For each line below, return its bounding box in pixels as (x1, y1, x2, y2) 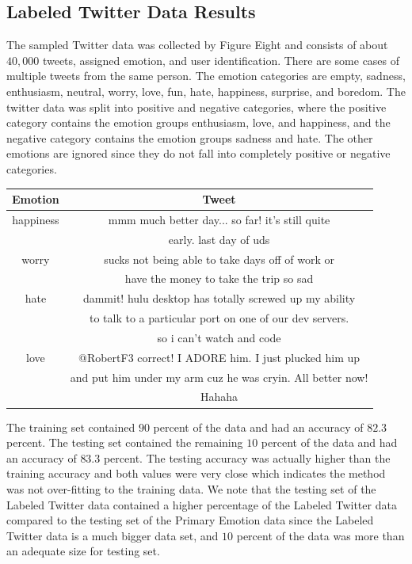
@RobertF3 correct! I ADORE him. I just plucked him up (78, 349, 360, 365)
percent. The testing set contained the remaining (6, 434, 243, 451)
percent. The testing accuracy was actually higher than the (103, 449, 391, 466)
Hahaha (200, 388, 238, 405)
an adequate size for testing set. (6, 543, 160, 559)
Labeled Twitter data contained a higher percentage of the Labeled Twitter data (6, 496, 397, 513)
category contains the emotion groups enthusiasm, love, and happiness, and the (6, 114, 391, 131)
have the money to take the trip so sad (124, 270, 314, 287)
